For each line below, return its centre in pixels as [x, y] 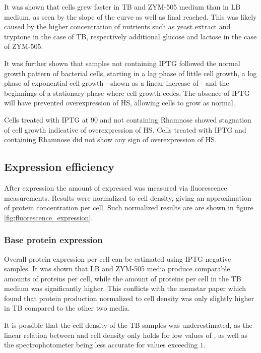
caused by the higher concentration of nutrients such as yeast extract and [117, 26]
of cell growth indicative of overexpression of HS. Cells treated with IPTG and [125, 129]
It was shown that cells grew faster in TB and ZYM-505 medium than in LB [122, 7]
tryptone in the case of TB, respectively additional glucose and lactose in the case [130, 36]
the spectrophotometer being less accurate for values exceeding [101, 345]
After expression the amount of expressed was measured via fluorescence [116, 187]
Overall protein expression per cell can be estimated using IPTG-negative [118, 258]
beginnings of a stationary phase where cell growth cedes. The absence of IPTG [127, 93]
